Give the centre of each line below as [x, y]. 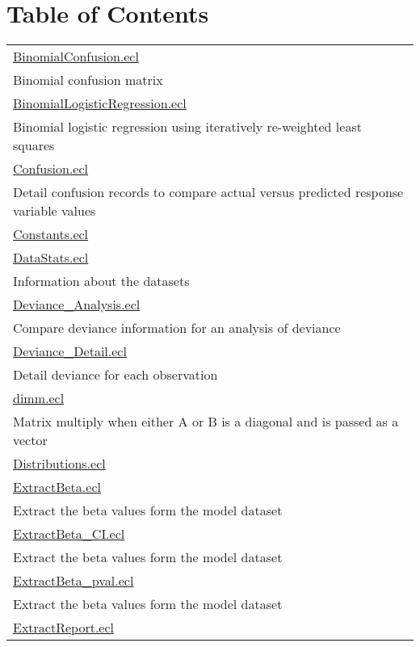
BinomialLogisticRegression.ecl [100, 103]
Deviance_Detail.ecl [70, 351]
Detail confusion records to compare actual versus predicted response [208, 192]
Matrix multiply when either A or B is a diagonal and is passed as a [206, 422]
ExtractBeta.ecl [57, 487]
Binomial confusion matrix [88, 80]
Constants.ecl [51, 234]
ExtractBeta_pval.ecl [73, 581]
